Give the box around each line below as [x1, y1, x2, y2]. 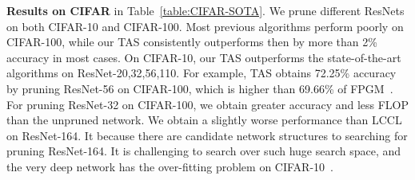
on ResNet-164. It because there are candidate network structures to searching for [6, 127, 408, 143]
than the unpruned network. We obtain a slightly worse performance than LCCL [6, 112, 402, 128]
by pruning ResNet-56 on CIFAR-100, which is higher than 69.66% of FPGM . [6, 80, 393, 96]
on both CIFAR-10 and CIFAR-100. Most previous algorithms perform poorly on [6, 18, 404, 34]
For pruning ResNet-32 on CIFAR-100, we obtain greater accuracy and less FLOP [6, 96, 409, 112]
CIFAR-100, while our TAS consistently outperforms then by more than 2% [6, 33, 377, 50]
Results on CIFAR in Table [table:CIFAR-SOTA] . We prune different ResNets [6, 2, 405, 18]
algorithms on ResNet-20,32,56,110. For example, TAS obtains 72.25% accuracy [6, 65, 397, 81]
